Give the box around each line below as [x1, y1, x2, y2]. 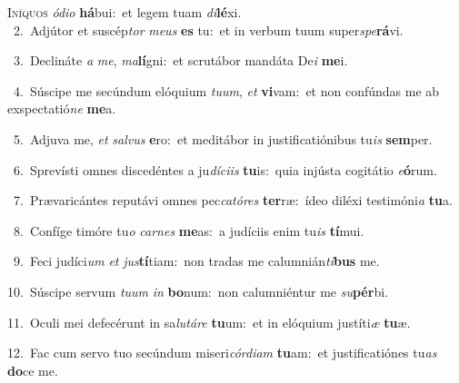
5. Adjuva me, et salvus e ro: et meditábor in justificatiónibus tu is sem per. [13, 129, 433, 148]
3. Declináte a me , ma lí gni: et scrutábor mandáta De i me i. [13, 51, 348, 70]
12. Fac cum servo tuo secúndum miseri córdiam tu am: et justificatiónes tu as [7, 343, 437, 362]
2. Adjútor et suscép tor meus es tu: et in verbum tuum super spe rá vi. [13, 20, 404, 39]
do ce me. [7, 360, 58, 379]
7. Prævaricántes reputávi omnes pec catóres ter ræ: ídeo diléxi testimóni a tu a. [13, 191, 453, 210]
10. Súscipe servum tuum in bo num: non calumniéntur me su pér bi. [7, 281, 388, 300]
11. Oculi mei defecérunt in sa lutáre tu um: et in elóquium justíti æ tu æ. [7, 312, 411, 331]
